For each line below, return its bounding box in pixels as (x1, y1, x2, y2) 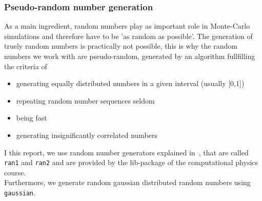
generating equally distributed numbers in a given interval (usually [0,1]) (16, 78, 245, 89)
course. (4, 167, 26, 177)
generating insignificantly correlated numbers (16, 129, 158, 140)
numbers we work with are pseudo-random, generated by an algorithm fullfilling (4, 51, 255, 61)
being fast (16, 112, 47, 123)
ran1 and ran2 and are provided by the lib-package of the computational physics (4, 157, 258, 168)
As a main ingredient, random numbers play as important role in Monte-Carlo (4, 21, 250, 31)
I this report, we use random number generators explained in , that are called (4, 147, 249, 157)
